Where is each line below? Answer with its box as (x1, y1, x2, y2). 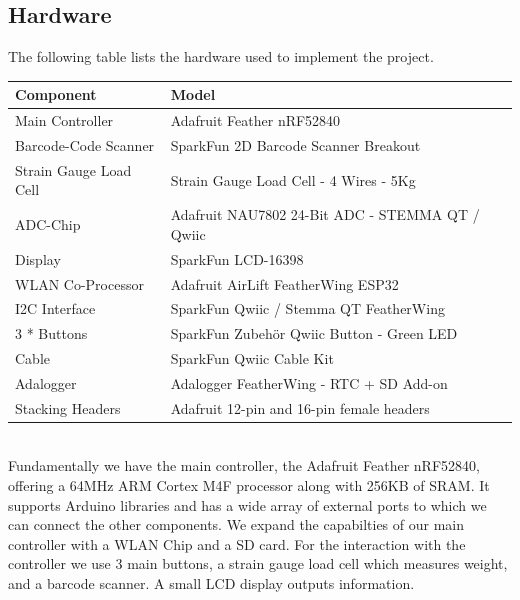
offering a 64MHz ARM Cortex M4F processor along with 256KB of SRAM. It (8, 475, 490, 496)
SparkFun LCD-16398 (170, 248, 304, 269)
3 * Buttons (15, 323, 88, 344)
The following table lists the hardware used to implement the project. (8, 46, 434, 67)
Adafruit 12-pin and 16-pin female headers (170, 397, 430, 418)
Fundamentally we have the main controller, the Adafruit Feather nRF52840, (8, 455, 480, 476)
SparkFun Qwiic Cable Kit (170, 348, 334, 369)
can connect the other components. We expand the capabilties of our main (8, 514, 465, 535)
